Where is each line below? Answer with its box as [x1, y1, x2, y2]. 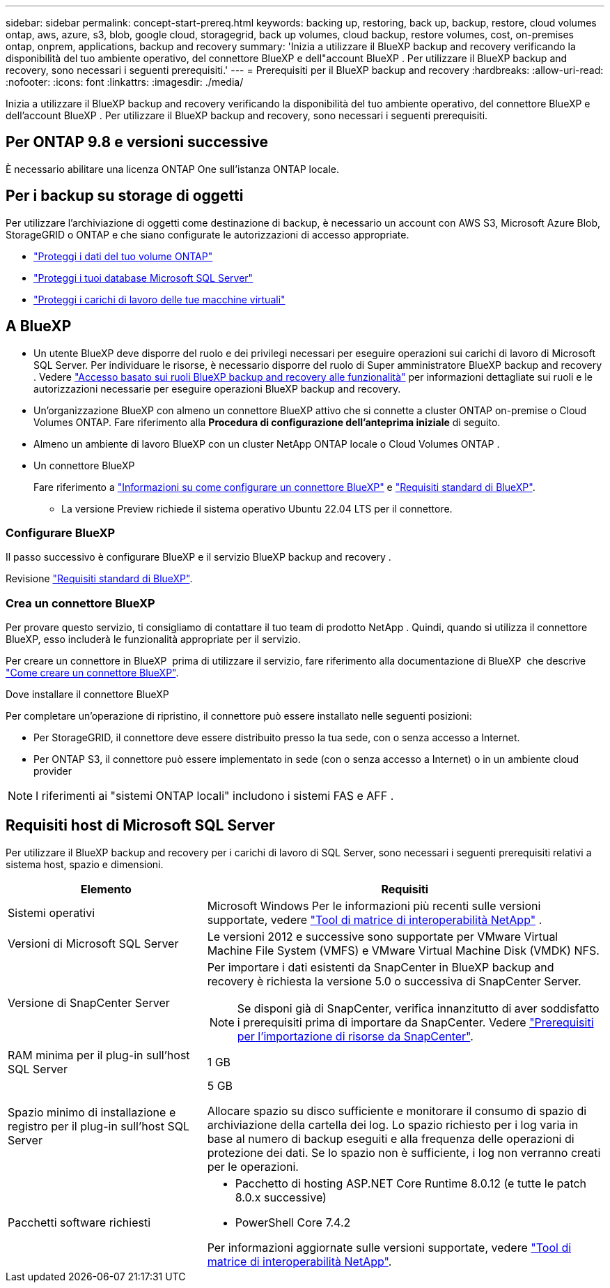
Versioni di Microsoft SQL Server [8, 936, 179, 950]
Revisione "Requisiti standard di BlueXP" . [6, 573, 193, 585]
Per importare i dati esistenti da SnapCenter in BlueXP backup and [207, 960, 554, 974]
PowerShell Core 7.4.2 [235, 1215, 351, 1229]
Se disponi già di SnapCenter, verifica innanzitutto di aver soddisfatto [237, 1001, 600, 1015]
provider [33, 765, 72, 778]
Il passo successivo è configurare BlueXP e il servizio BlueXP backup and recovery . [6, 551, 391, 563]
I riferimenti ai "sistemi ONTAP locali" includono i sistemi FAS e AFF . [36, 789, 394, 803]
